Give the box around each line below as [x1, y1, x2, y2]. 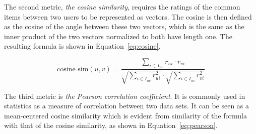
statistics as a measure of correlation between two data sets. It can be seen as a [4, 100, 249, 111]
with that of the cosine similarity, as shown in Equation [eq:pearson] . [4, 120, 218, 130]
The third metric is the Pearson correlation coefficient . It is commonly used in [4, 90, 245, 101]
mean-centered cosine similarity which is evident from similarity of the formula [4, 110, 247, 120]
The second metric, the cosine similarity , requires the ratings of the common [4, 2, 240, 12]
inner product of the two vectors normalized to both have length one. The [4, 31, 232, 41]
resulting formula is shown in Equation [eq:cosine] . [4, 41, 161, 51]
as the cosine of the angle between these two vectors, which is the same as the [4, 21, 244, 32]
